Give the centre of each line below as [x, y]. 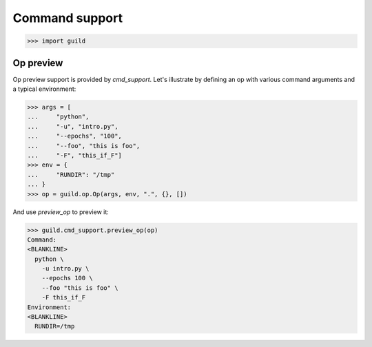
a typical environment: [44, 89]
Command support [68, 18]
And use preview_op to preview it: [61, 212]
